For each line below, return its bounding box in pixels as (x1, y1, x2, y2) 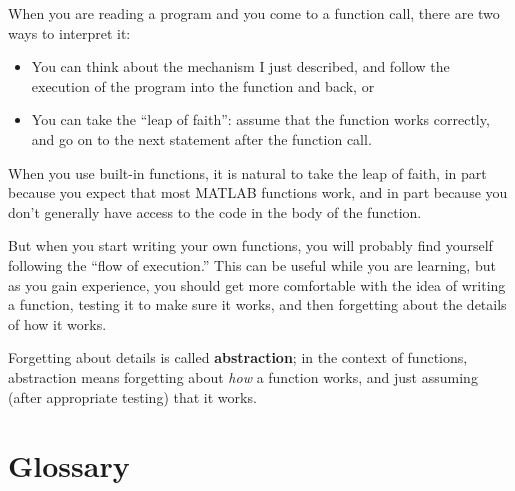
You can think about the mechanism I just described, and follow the (31, 56, 450, 77)
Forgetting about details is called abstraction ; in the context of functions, (8, 347, 468, 368)
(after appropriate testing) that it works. (8, 386, 257, 407)
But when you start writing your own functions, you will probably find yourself (8, 235, 493, 256)
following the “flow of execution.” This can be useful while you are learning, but (8, 254, 496, 275)
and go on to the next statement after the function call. (31, 128, 372, 149)
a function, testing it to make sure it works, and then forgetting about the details (8, 294, 507, 315)
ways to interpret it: (8, 22, 131, 43)
